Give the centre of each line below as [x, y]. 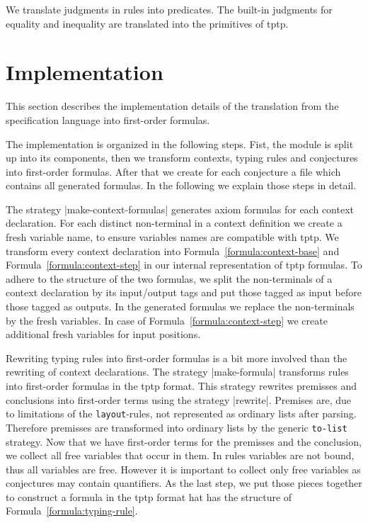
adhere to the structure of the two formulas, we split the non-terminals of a [169, 278]
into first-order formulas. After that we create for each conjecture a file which [173, 171]
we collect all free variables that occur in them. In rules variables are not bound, [180, 455]
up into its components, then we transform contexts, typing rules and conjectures [182, 158]
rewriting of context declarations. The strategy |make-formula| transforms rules [177, 372]
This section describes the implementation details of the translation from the [172, 106]
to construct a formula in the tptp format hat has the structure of [149, 496]
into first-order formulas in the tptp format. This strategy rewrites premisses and [182, 386]
